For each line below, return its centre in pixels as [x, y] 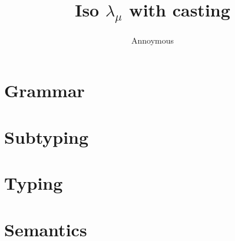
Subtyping [47, 136]
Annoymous [153, 40]
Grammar [44, 90]
